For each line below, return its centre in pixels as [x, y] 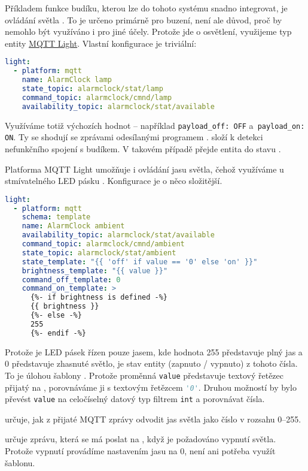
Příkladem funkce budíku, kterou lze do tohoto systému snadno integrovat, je [146, 8]
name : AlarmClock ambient [73, 226]
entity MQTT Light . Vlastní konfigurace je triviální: [101, 43]
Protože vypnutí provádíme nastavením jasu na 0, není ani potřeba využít [140, 451]
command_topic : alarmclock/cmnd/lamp [97, 97]
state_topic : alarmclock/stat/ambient [99, 253]
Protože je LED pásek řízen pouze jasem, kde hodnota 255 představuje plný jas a [154, 351]
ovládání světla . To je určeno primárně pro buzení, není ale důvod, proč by [144, 19]
